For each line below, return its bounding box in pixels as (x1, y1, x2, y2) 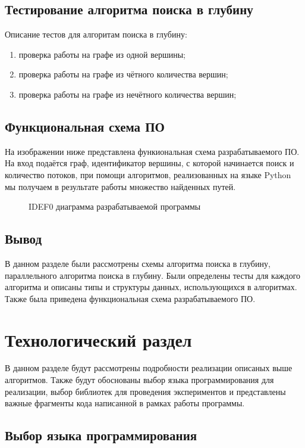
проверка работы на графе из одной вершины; (18, 48, 185, 60)
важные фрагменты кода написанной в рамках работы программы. (5, 397, 245, 409)
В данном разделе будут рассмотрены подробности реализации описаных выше (5, 362, 293, 374)
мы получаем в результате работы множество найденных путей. (5, 180, 236, 192)
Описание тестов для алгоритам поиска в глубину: (5, 28, 187, 41)
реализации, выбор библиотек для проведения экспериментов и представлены (5, 385, 286, 397)
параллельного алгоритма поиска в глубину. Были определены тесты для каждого (5, 269, 301, 281)
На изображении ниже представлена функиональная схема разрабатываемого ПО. (5, 145, 300, 157)
